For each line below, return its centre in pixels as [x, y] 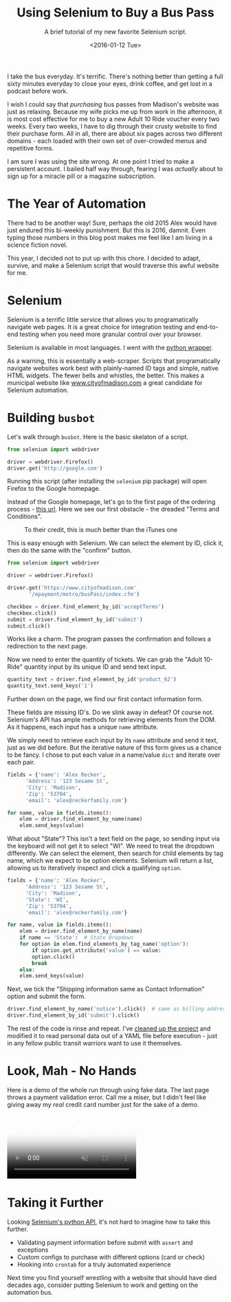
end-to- [207, 327]
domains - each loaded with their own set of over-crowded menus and [107, 141]
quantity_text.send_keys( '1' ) [51, 686]
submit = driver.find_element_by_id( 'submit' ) [75, 619]
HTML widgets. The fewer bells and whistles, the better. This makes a [106, 375]
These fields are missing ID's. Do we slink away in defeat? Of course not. [111, 712]
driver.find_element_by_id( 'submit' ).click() [73, 1015]
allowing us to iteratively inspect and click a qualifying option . [95, 868]
